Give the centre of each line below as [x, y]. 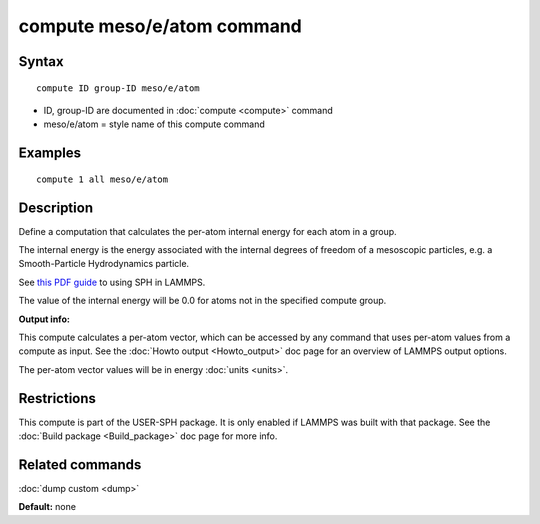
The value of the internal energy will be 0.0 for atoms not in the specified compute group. [202, 301]
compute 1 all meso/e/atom [102, 179]
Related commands [80, 464]
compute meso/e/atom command [160, 26]
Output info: [44, 319]
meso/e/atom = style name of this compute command [154, 124]
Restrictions [57, 398]
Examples [50, 153]
